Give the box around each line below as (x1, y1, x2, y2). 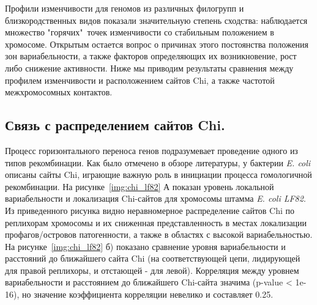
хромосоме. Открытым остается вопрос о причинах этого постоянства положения (5, 37, 309, 50)
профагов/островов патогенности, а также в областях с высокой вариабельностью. (5, 228, 313, 241)
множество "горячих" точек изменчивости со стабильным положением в (5, 26, 274, 39)
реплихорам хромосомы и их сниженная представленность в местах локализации (5, 216, 307, 229)
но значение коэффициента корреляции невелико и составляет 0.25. (21, 288, 274, 301)
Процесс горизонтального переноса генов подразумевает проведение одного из (5, 144, 298, 156)
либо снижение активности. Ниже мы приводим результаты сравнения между (5, 61, 294, 74)
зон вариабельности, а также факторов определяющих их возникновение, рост (5, 50, 297, 62)
